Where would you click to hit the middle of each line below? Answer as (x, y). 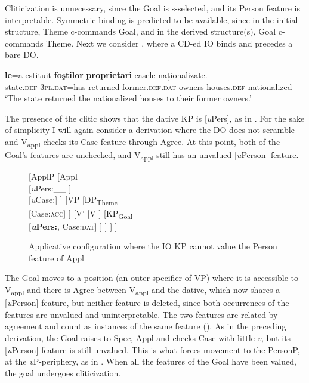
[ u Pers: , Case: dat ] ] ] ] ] (73, 226)
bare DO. (22, 55)
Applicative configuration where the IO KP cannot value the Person (153, 246)
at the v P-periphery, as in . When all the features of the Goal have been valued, (151, 361)
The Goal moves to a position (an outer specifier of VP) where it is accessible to (152, 278)
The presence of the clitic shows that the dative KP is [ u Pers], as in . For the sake (155, 118)
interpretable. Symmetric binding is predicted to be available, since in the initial (152, 19)
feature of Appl (57, 257)
